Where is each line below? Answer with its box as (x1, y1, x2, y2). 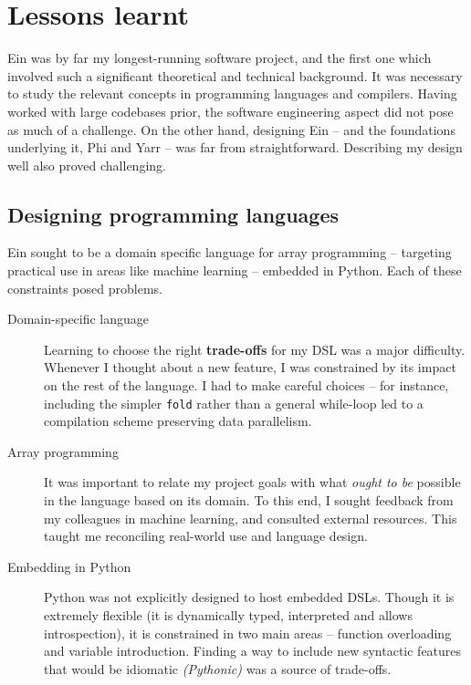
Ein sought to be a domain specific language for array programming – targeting (7, 243, 452, 262)
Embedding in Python (7, 556, 131, 576)
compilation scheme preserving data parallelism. (44, 411, 312, 431)
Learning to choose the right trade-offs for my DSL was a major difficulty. (44, 339, 466, 358)
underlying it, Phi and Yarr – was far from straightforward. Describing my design (7, 138, 463, 157)
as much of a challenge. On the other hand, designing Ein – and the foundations (7, 119, 455, 139)
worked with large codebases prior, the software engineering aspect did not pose (7, 101, 454, 120)
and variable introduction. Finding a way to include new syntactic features (44, 641, 462, 660)
